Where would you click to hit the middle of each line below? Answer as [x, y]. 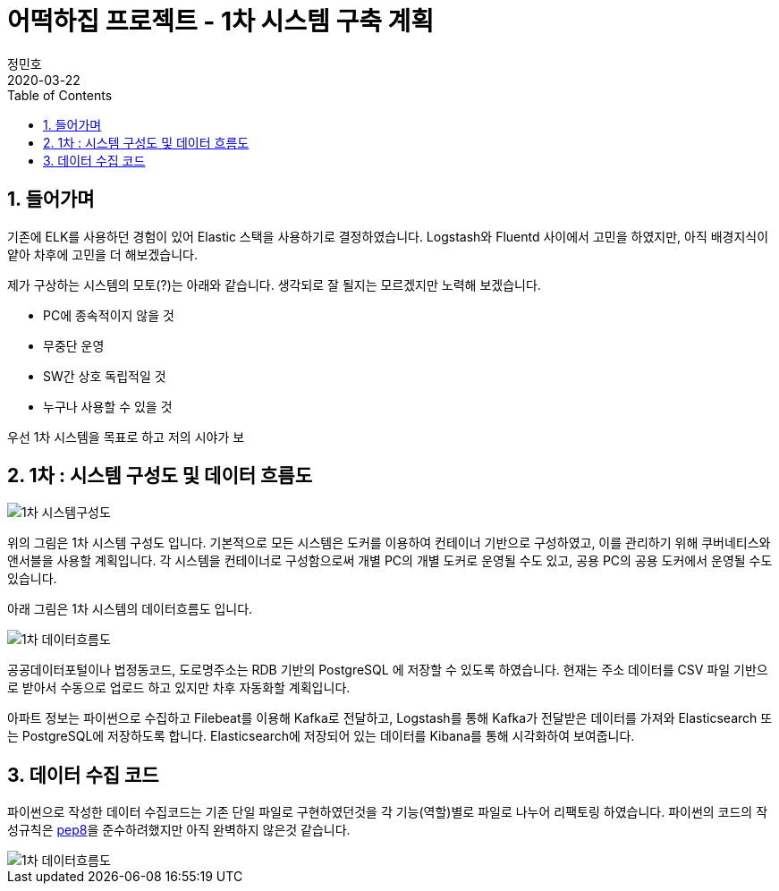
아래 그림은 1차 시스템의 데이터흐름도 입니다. [130, 609]
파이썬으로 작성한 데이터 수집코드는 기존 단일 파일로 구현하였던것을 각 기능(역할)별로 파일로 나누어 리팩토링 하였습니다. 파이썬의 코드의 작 [388, 812]
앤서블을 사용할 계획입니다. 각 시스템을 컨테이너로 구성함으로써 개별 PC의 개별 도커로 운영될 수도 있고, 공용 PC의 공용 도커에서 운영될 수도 [390, 561]
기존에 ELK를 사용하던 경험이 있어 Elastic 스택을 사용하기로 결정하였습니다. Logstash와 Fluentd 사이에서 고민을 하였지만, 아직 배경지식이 [388, 236]
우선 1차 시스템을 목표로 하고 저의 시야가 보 [126, 437]
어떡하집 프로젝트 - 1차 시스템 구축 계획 [221, 21]
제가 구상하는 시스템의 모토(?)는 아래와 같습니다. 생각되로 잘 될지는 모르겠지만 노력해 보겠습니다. [274, 284]
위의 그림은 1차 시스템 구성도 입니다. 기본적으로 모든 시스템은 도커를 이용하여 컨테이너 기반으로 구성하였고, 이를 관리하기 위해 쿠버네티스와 [389, 543]
